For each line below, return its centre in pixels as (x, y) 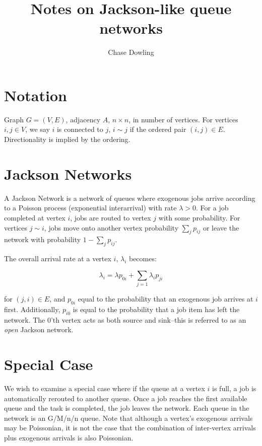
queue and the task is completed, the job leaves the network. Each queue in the (127, 408)
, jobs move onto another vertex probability (111, 227)
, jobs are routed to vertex (111, 217)
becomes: (143, 258)
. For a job (212, 208)
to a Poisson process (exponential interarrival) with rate (90, 208)
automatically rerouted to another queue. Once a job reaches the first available (126, 398)
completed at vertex (35, 217)
